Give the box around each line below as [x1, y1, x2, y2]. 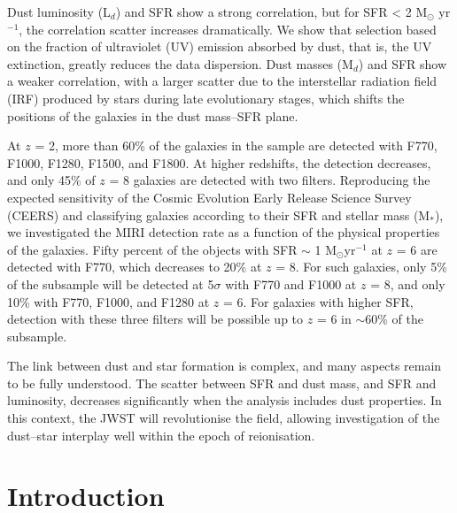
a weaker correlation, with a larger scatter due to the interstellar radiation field [7, 72, 438, 90]
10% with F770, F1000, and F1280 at [7, 292, 210, 310]
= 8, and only [370, 274, 445, 293]
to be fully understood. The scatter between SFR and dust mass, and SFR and [7, 373, 437, 392]
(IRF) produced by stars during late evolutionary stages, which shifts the [7, 88, 405, 107]
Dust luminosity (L [7, 3, 111, 20]
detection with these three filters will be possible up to [7, 310, 304, 328]
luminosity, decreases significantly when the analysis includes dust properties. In [7, 391, 442, 410]
